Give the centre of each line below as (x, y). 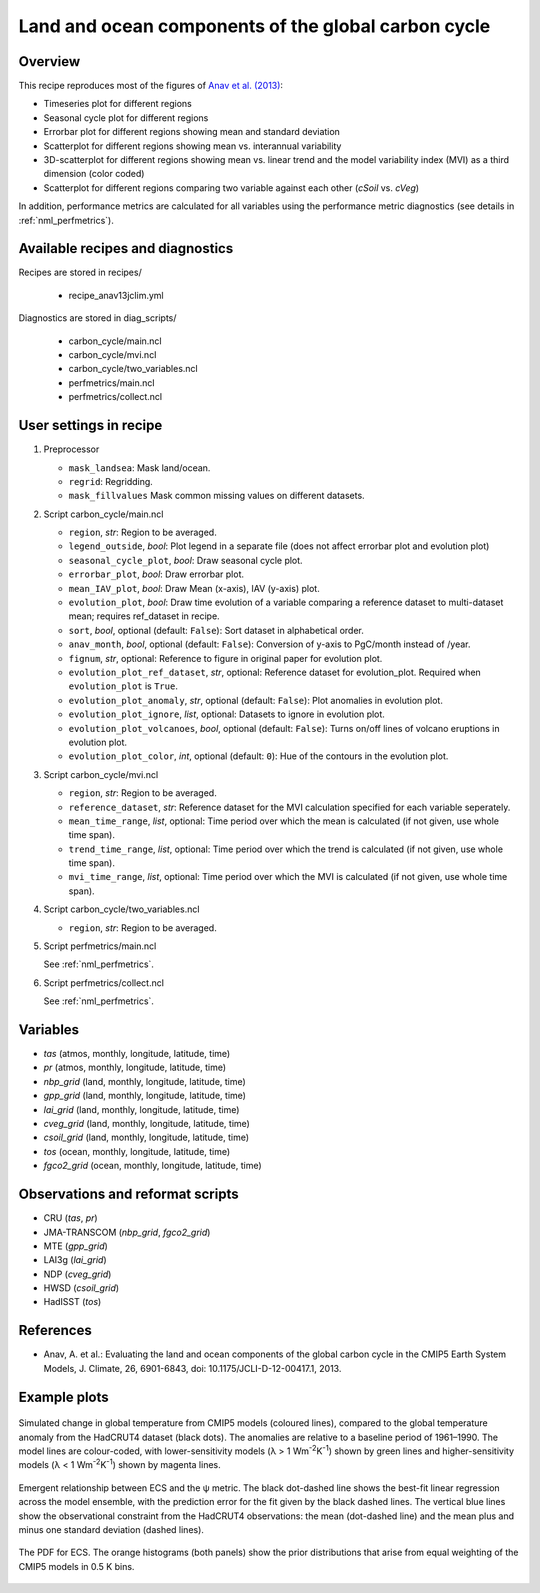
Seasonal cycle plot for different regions (126, 117)
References (55, 1330)
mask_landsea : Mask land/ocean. (139, 467)
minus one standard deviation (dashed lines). (111, 1529)
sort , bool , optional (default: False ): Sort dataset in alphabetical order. (216, 630)
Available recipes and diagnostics (126, 248)
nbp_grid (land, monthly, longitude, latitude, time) (145, 1081)
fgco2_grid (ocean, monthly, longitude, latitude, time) (152, 1166)
